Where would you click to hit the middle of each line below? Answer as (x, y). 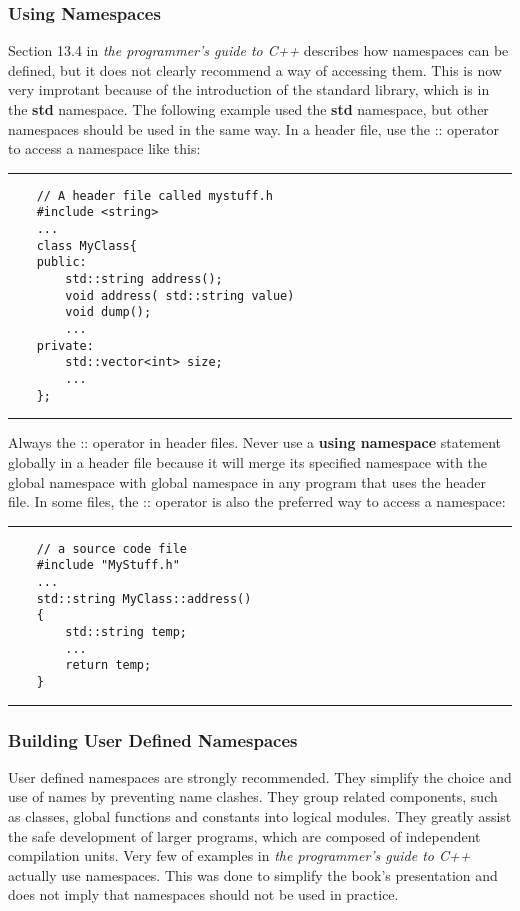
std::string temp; (126, 631)
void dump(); (108, 312)
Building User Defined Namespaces (153, 739)
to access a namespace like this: (104, 148)
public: (61, 262)
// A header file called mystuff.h (154, 195)
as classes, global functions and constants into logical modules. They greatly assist (260, 816)
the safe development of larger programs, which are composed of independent (244, 835)
